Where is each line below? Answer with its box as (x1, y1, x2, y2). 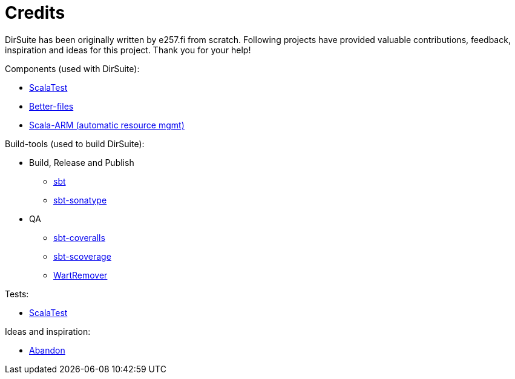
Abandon (29, 344, 65, 355)
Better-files (29, 101, 74, 111)
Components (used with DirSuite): (5, 63, 140, 74)
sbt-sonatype (53, 194, 107, 205)
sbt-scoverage (53, 251, 111, 262)
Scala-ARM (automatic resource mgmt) (29, 119, 185, 130)
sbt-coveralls (53, 232, 105, 243)
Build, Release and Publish (29, 157, 134, 168)
